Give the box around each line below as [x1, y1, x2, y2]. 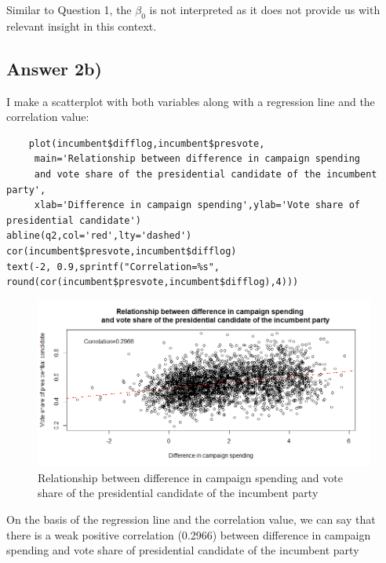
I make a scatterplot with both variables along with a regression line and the [6, 93, 375, 109]
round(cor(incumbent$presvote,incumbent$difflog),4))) [6, 276, 299, 288]
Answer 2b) [6, 56, 102, 80]
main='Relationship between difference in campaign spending [34, 153, 361, 165]
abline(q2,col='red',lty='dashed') [6, 230, 192, 242]
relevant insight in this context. [6, 17, 157, 34]
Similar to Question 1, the [6, 2, 132, 17]
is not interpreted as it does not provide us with [149, 2, 381, 17]
